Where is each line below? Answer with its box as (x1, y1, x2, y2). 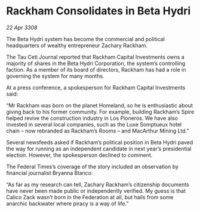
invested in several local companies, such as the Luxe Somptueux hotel (6, 121, 182, 128)
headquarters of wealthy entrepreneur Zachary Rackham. (6, 42, 148, 49)
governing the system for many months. (6, 72, 104, 79)
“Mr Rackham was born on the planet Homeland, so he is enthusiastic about (6, 101, 193, 109)
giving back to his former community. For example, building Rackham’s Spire (6, 108, 195, 115)
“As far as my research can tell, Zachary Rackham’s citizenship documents (6, 181, 189, 188)
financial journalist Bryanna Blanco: (6, 169, 93, 177)
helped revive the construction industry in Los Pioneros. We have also (6, 115, 178, 122)
